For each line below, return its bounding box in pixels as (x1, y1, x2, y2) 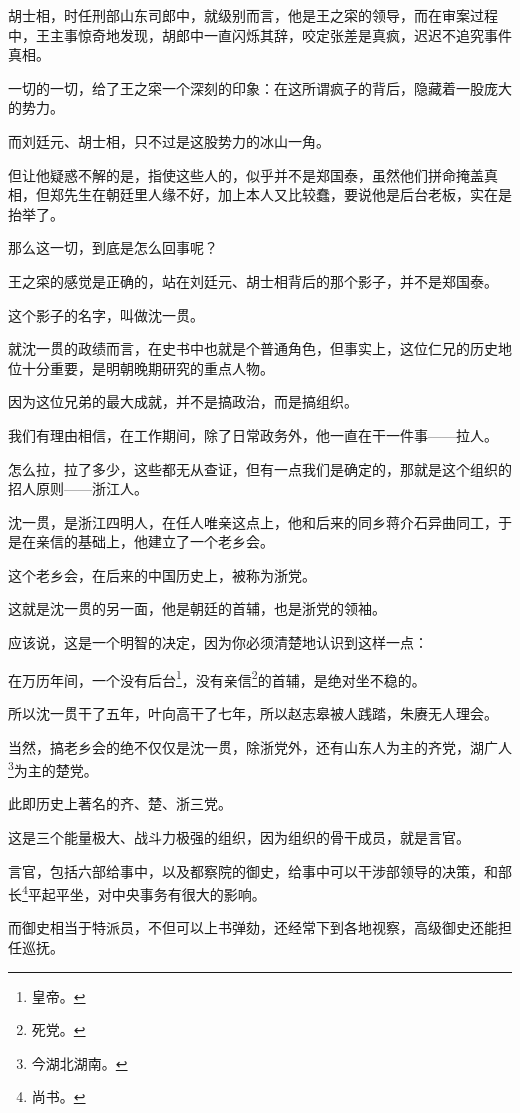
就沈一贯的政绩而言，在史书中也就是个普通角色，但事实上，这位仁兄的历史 (8, 338, 498, 359)
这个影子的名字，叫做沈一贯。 (8, 304, 204, 325)
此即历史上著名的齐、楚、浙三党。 (8, 793, 232, 814)
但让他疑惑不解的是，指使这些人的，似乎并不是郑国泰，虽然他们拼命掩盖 (8, 164, 484, 185)
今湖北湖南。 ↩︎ (31, 1052, 128, 1073)
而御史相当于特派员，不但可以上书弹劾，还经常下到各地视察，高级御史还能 (8, 917, 498, 938)
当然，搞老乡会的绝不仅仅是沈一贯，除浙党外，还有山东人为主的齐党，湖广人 (8, 736, 512, 757)
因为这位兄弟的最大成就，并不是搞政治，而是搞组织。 (8, 391, 358, 412)
